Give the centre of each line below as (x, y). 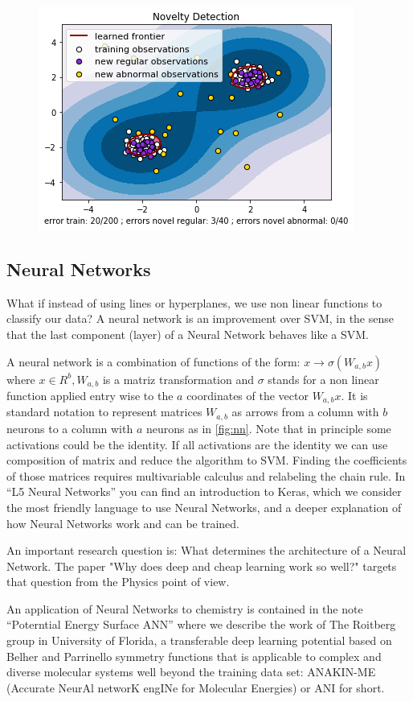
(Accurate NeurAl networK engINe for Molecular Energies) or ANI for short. (196, 687)
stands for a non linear (323, 379)
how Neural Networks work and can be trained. (123, 523)
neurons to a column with (70, 428)
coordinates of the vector (247, 396)
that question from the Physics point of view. (118, 582)
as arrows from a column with (305, 412)
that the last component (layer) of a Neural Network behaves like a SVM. (188, 334)
